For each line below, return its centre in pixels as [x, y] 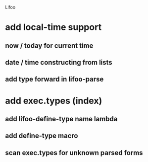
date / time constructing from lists [59, 62]
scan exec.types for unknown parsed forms [74, 153]
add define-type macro [42, 136]
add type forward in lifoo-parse [54, 79]
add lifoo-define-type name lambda [61, 119]
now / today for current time [49, 45]
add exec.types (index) [54, 101]
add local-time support [53, 27]
